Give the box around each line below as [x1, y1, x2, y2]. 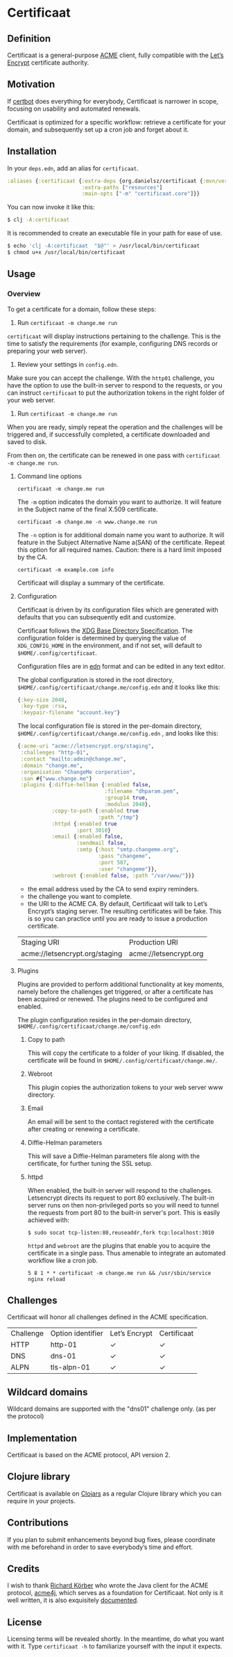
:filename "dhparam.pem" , [104, 788, 180, 795]
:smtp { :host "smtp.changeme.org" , [76, 846, 180, 853]
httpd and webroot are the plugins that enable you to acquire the [27, 1241, 211, 1250]
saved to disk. [7, 437, 47, 446]
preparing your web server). [7, 347, 88, 355]
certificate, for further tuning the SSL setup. [27, 1159, 153, 1167]
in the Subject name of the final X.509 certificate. [17, 505, 158, 513]
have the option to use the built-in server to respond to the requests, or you [7, 381, 223, 389]
